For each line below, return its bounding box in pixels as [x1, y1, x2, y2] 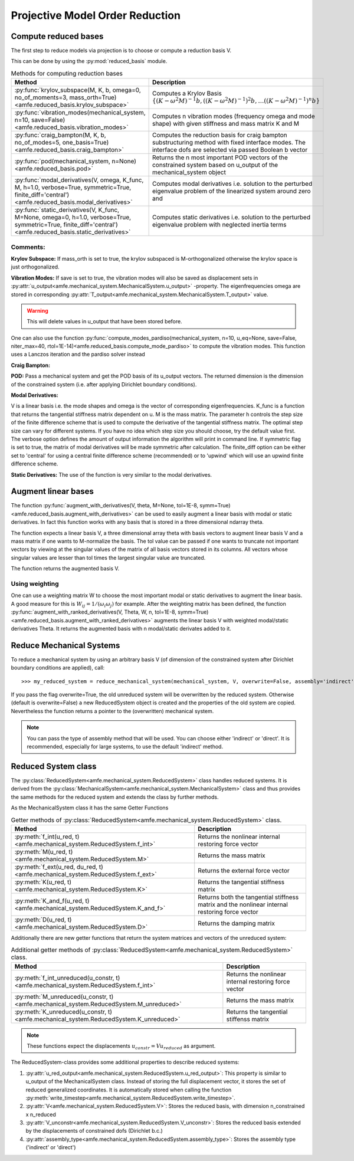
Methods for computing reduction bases [11, 70, 123, 78]
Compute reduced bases [11, 31, 104, 41]
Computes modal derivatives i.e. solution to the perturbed [152, 180, 313, 188]
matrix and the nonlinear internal [198, 900, 289, 909]
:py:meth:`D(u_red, [14, 915, 66, 923]
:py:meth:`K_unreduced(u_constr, [14, 1008, 107, 1016]
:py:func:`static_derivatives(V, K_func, [14, 206, 120, 214]
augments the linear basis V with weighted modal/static [153, 616, 289, 624]
